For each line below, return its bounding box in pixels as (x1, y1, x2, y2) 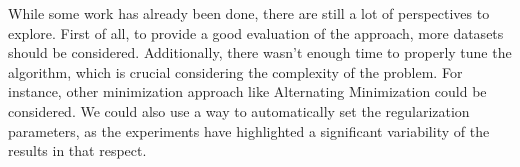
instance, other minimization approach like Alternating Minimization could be (8, 81, 487, 102)
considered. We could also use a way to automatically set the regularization (8, 100, 470, 121)
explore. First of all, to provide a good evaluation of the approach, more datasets (8, 22, 504, 43)
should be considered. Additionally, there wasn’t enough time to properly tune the (8, 42, 512, 63)
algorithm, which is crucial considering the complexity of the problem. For (8, 61, 463, 82)
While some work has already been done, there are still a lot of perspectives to (8, 3, 490, 23)
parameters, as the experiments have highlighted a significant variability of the (8, 120, 490, 141)
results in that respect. (8, 140, 147, 161)
